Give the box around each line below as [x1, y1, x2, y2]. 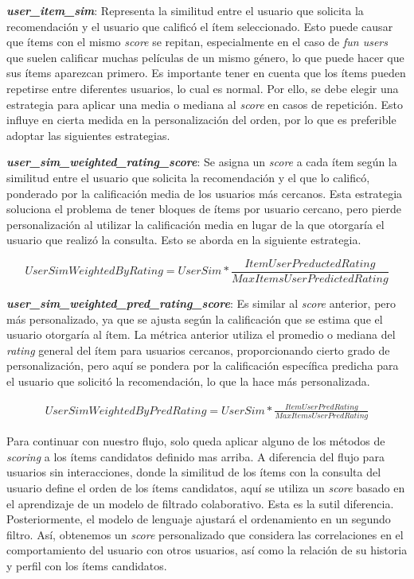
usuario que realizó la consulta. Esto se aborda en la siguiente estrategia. [6, 231, 361, 248]
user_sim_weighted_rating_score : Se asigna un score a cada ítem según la [6, 153, 397, 170]
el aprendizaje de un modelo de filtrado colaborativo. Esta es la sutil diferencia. [6, 495, 394, 511]
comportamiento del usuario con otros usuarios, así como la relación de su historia [6, 542, 408, 558]
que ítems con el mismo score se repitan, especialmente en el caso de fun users [6, 33, 388, 50]
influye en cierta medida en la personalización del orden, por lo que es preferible [6, 111, 396, 128]
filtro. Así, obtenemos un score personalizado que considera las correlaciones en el [6, 526, 404, 542]
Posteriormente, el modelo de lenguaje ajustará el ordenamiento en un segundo [6, 511, 391, 527]
